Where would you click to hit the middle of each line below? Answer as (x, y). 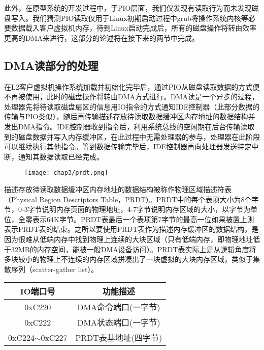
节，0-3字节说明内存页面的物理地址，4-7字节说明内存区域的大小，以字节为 (127, 209)
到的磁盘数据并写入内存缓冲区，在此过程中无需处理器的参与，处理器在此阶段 (132, 136)
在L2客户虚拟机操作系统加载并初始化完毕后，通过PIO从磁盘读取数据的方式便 (132, 86)
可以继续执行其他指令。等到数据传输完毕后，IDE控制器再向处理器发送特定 (128, 146)
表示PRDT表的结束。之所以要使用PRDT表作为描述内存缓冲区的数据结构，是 (131, 229)
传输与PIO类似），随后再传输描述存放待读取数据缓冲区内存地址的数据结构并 (130, 116)
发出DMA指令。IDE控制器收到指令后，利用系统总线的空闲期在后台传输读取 (129, 126)
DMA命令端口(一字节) (119, 307)
